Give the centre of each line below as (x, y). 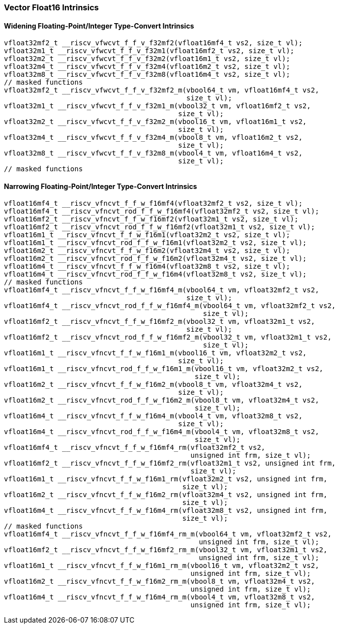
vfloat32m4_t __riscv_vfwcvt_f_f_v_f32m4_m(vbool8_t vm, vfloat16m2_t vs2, (153, 138)
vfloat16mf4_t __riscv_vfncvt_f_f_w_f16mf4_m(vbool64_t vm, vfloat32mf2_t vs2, (162, 290)
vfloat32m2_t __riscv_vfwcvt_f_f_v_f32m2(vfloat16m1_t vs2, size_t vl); (147, 59)
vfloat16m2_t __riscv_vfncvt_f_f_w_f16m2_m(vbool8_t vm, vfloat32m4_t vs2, (153, 385)
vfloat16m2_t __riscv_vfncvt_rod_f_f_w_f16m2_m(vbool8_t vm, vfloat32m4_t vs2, (162, 400)
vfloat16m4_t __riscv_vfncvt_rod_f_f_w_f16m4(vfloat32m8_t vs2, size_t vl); (155, 274)
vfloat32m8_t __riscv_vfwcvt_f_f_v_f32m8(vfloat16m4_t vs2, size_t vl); (147, 75)
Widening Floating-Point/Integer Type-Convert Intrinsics (99, 26)
